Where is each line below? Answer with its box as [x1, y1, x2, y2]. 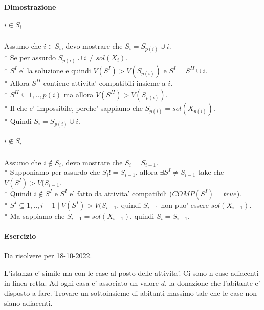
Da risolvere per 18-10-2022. [4, 250, 92, 261]
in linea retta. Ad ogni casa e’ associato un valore [4, 277, 159, 288]
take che [198, 167, 224, 178]
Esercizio [4, 231, 36, 241]
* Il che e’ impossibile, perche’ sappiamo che [4, 102, 143, 113]
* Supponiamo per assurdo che [4, 167, 100, 178]
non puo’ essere [161, 199, 209, 210]
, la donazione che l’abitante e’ [165, 277, 260, 288]
